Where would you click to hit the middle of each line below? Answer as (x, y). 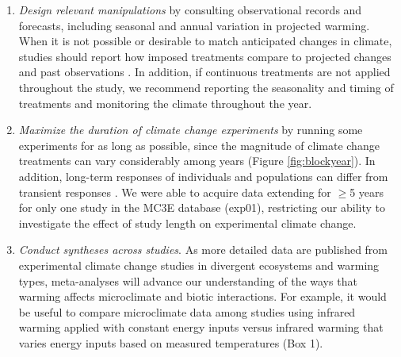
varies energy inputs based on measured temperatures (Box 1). (171, 342)
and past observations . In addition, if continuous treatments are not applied (204, 72)
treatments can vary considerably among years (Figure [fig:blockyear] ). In (197, 161)
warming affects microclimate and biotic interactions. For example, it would (202, 296)
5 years (367, 192)
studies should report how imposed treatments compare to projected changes (205, 56)
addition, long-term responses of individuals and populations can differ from (203, 176)
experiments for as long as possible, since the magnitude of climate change (199, 145)
